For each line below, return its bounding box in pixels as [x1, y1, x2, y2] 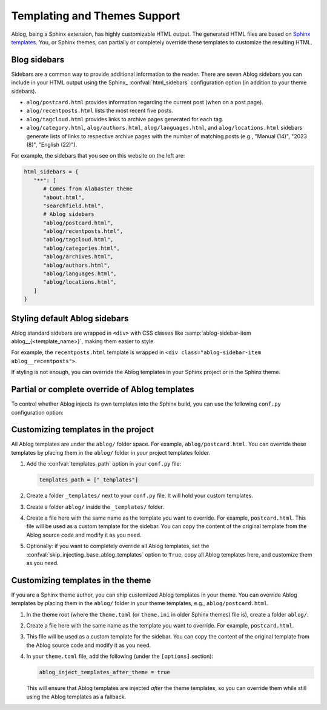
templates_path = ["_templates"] [39, 477, 139, 483]
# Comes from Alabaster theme [43, 186, 133, 192]
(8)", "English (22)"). [26, 141, 78, 148]
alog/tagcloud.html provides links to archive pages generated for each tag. [26, 115, 223, 122]
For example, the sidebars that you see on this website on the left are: [11, 152, 185, 159]
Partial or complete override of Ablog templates [11, 384, 194, 395]
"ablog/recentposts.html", [43, 228, 124, 235]
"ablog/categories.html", [43, 244, 121, 252]
